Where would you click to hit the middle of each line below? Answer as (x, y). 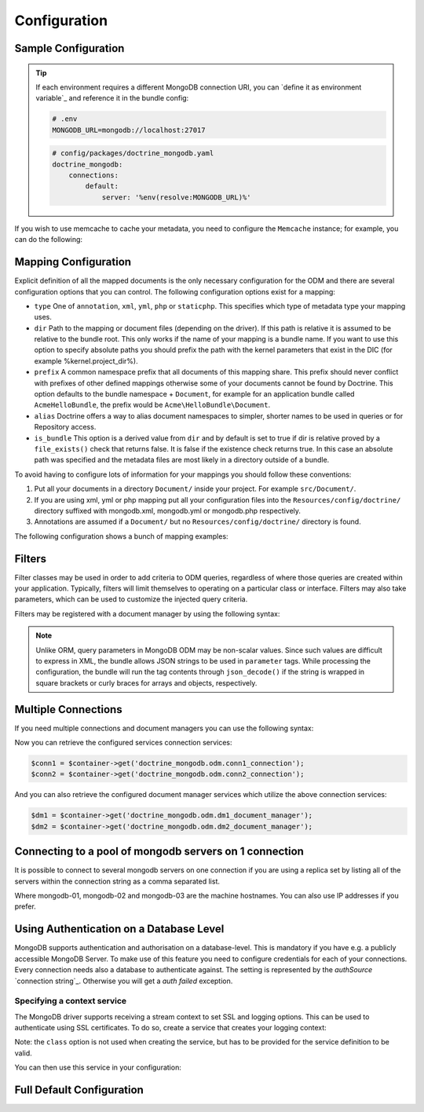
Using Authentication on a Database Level (119, 929)
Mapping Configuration (73, 262)
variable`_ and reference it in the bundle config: (112, 98)
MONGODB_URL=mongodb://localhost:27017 (129, 130)
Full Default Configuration (79, 1090)
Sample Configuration (69, 48)
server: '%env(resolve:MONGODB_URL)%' (176, 197)
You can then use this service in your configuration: (98, 1067)
